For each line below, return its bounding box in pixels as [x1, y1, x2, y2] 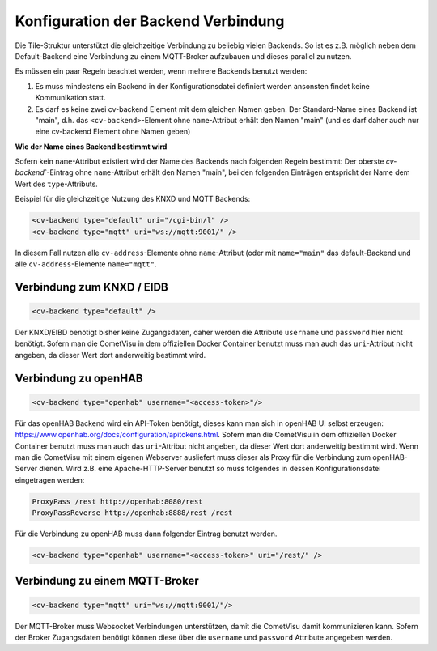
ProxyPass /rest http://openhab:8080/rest [32, 496, 203, 506]
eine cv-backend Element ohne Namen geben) [35, 126, 191, 137]
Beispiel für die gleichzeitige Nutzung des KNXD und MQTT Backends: [15, 194, 251, 204]
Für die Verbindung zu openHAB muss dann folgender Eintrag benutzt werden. [15, 529, 278, 538]
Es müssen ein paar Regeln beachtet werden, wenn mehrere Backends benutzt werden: [15, 66, 308, 76]
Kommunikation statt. [35, 93, 106, 103]
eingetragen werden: [15, 474, 85, 485]
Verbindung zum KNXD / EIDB [15, 280, 169, 294]
